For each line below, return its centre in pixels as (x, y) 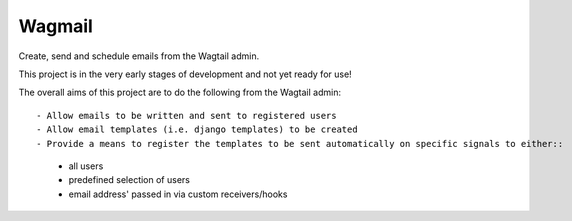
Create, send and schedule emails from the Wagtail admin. (139, 56)
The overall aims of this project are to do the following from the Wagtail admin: (180, 92)
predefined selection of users (129, 180)
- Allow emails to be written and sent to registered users (186, 115)
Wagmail (56, 26)
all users (86, 166)
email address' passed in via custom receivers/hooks (178, 194)
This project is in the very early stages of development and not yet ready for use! (185, 74)
